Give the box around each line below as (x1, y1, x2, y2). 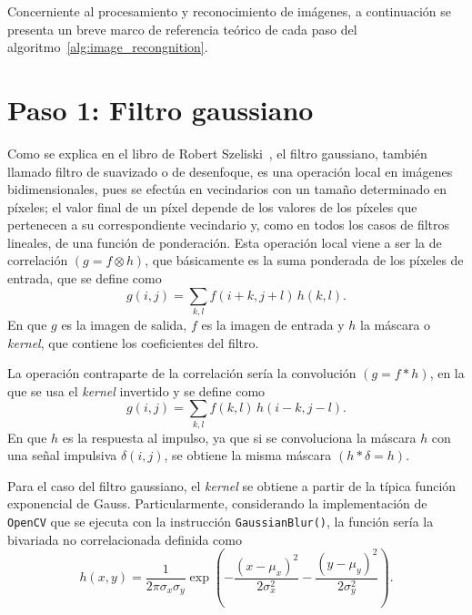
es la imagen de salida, (61, 314, 187, 333)
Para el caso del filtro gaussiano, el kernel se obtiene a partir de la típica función (7, 476, 457, 495)
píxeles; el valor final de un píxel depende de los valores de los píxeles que (7, 197, 417, 216)
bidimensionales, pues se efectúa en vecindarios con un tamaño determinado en (7, 179, 447, 199)
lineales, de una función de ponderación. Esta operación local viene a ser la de (7, 232, 442, 251)
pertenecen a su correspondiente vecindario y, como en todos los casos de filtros (7, 215, 450, 234)
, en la (429, 364, 465, 383)
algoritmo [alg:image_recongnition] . (7, 37, 208, 56)
